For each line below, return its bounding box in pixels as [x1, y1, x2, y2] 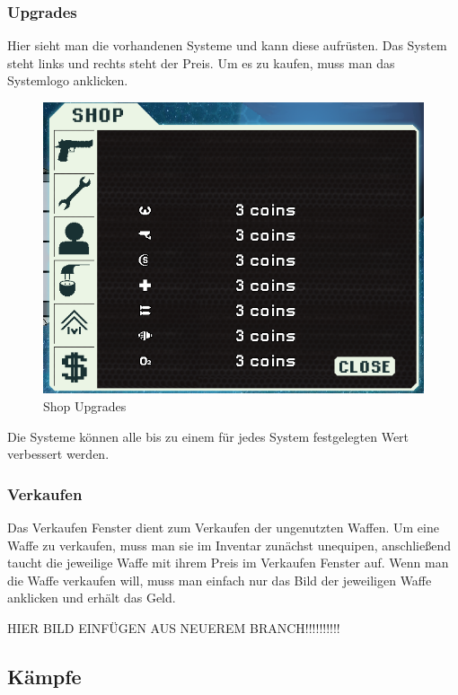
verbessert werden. [7, 444, 110, 463]
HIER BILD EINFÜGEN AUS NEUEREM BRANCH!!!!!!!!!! [7, 619, 340, 638]
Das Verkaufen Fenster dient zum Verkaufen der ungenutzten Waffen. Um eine [7, 518, 439, 537]
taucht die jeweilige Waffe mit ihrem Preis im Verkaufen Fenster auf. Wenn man [7, 553, 449, 572]
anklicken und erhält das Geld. [7, 588, 176, 607]
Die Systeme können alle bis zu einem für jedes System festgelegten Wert [7, 427, 410, 445]
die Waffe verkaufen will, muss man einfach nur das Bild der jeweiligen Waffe [7, 570, 432, 589]
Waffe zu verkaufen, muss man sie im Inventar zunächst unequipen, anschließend [7, 535, 451, 554]
